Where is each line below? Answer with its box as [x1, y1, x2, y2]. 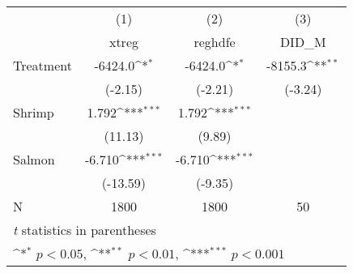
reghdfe [194, 32, 236, 51]
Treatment [13, 56, 72, 75]
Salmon [13, 150, 55, 168]
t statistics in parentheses [13, 220, 156, 239]
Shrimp [13, 103, 54, 122]
